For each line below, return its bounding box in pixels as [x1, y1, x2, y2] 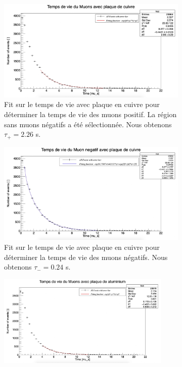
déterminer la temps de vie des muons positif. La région [4, 109, 177, 119]
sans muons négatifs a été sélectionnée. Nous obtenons [4, 119, 172, 129]
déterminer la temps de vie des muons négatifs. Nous [4, 251, 168, 262]
